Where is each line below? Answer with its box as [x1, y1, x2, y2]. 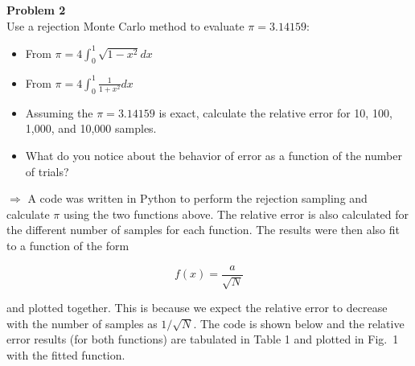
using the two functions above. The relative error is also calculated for [63, 205, 409, 222]
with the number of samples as [6, 315, 158, 331]
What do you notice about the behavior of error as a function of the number [25, 146, 402, 163]
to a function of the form [6, 236, 129, 253]
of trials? [25, 162, 69, 179]
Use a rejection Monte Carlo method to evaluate [6, 17, 244, 34]
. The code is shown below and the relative [193, 315, 405, 331]
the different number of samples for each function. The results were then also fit [6, 221, 400, 238]
